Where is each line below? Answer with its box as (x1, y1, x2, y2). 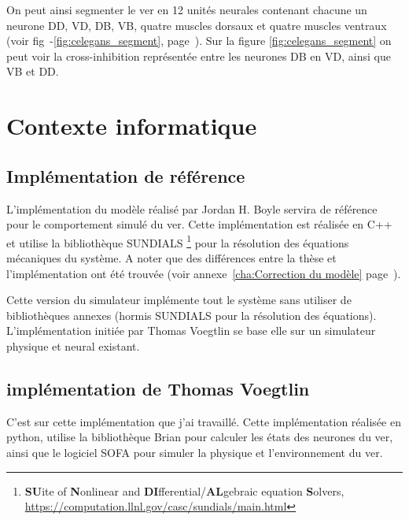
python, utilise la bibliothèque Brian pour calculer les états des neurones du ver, (6, 429, 393, 445)
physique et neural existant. (6, 337, 140, 354)
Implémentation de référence (6, 163, 245, 188)
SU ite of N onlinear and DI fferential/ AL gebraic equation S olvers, (24, 482, 345, 499)
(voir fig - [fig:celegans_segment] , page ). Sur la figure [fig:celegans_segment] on (6, 32, 392, 49)
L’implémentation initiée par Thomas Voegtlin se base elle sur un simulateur (6, 322, 376, 339)
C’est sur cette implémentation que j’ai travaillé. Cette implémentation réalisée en (6, 413, 401, 429)
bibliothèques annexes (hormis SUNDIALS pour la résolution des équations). (6, 306, 377, 323)
